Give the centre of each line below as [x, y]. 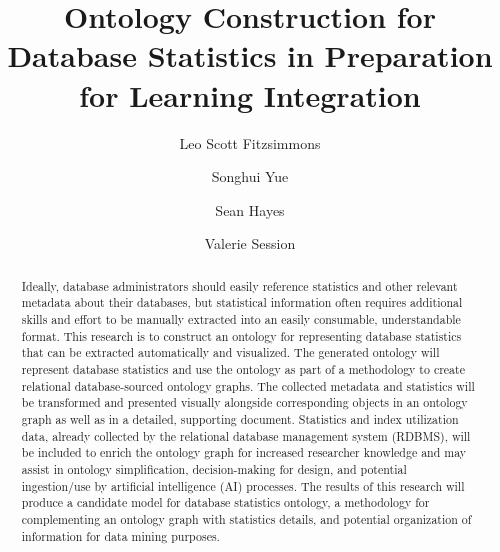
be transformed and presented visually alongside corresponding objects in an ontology [244, 402]
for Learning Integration [250, 94]
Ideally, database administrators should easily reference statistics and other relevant [239, 285]
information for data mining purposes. [120, 535]
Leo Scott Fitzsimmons [250, 142]
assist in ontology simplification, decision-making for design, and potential [214, 468]
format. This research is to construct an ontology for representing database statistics [241, 335]
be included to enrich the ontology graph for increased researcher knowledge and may [244, 452]
